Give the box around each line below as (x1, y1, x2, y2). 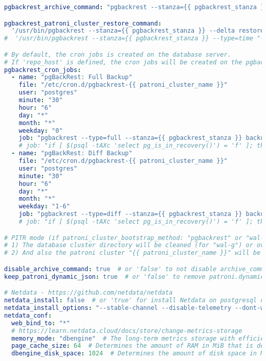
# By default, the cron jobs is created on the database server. (4, 51, 231, 58)
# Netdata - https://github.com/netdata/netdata (4, 289, 173, 297)
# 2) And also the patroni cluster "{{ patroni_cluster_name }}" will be (4, 249, 261, 257)
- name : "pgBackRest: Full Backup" (11, 74, 132, 81)
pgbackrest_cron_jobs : (4, 66, 81, 74)
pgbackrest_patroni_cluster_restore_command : (4, 19, 162, 27)
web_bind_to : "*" (11, 319, 70, 327)
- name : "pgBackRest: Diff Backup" (11, 150, 132, 157)
